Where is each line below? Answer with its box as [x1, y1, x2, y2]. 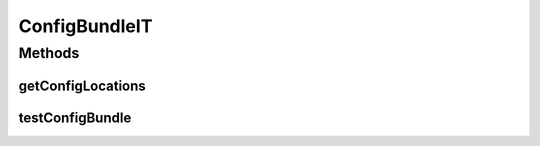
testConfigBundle [18, 109, 132, 126]
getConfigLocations [18, 77, 147, 94]
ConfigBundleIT [18, 15, 153, 37]
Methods [18, 44, 80, 62]
